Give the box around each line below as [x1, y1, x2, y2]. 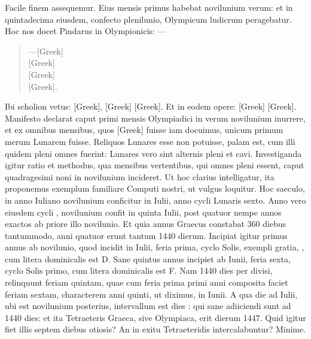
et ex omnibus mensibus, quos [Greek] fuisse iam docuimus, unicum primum [5, 123, 283, 136]
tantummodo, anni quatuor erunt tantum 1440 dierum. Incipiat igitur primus [5, 229, 288, 241]
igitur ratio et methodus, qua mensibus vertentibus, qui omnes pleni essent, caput [5, 159, 304, 171]
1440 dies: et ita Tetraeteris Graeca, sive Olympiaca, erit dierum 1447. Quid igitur [5, 311, 306, 323]
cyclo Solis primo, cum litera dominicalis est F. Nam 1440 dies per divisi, [5, 264, 273, 277]
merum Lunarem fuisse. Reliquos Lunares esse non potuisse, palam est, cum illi [5, 135, 295, 147]
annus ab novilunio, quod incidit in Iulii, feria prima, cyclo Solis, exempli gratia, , [5, 241, 304, 253]
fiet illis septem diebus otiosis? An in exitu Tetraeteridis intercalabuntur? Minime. [5, 323, 306, 335]
